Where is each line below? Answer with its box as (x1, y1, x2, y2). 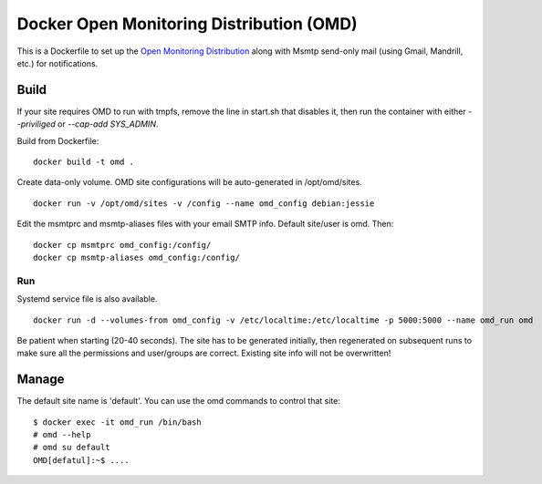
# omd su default (33, 442, 110, 453)
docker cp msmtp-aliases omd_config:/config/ (33, 252, 241, 263)
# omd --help (33, 429, 91, 439)
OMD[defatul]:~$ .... (33, 455, 130, 465)
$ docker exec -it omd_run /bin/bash (33, 417, 203, 427)
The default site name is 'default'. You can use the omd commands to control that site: (16, 396, 341, 407)
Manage (16, 372, 65, 387)
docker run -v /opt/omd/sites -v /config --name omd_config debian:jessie (33, 198, 375, 209)
